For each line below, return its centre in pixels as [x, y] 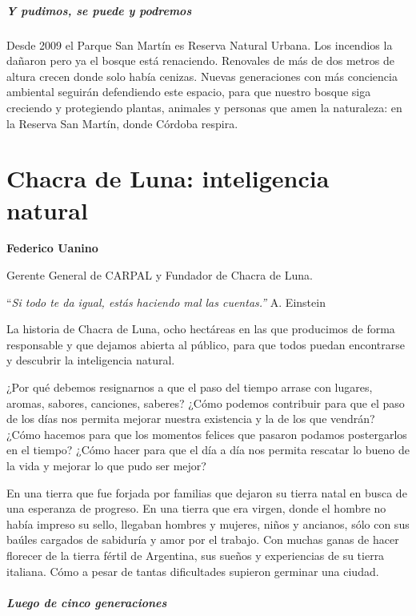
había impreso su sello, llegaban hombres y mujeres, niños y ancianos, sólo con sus [208, 523]
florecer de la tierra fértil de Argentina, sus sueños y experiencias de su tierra [196, 555]
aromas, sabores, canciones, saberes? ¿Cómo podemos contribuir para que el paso [206, 403]
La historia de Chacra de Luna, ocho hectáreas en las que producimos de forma [201, 329]
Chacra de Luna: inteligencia [168, 178]
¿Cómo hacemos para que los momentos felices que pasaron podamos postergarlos [207, 434]
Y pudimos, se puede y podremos [99, 10]
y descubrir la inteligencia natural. [91, 360]
